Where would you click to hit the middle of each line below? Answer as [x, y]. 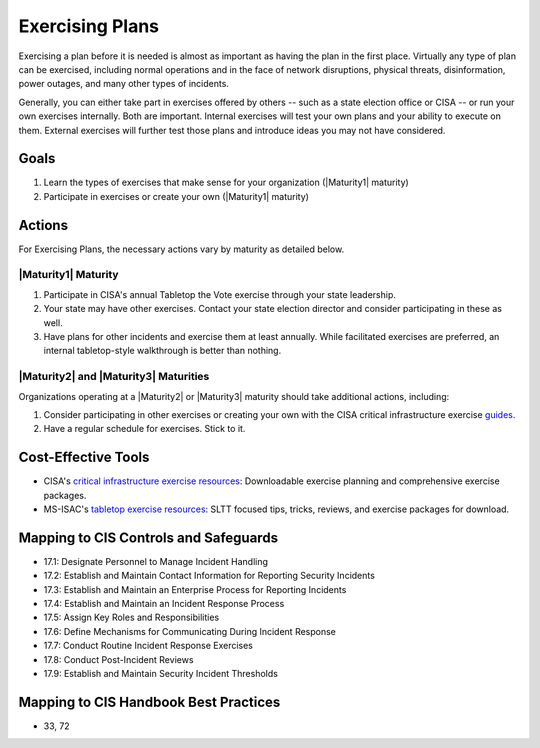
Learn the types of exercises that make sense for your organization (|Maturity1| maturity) [226, 182]
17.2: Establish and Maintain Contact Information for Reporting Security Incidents [209, 576]
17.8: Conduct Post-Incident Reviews [118, 659]
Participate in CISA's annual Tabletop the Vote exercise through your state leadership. [220, 294]
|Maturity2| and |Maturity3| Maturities [114, 377]
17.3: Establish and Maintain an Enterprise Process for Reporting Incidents [195, 589]
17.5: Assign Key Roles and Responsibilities [131, 617]
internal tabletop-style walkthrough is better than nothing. [162, 351]
